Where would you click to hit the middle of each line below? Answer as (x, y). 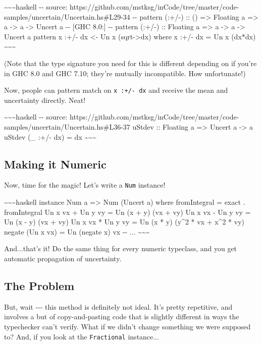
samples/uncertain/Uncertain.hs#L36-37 (67, 127)
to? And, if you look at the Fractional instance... (82, 336)
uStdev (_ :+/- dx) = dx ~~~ (50, 136)
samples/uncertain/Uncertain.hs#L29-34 (67, 16)
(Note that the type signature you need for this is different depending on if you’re (130, 63)
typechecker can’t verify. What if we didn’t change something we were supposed (127, 326)
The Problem (39, 285)
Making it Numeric (55, 164)
